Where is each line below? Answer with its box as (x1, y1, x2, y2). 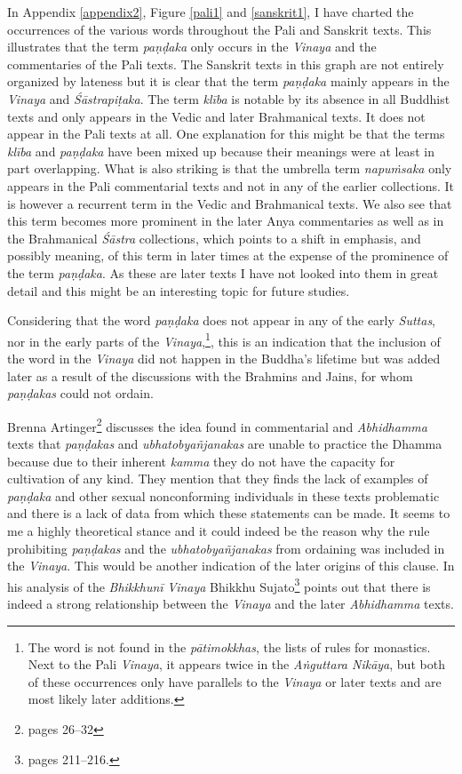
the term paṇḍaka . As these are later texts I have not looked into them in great (7, 263, 439, 282)
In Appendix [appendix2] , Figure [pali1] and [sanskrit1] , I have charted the (7, 3, 414, 20)
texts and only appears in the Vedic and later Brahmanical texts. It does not (7, 107, 426, 125)
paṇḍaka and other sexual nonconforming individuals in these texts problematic (7, 486, 440, 505)
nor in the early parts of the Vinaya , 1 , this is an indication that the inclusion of (7, 329, 441, 350)
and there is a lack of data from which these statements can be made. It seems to (7, 504, 450, 523)
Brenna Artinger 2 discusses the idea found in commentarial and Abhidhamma (7, 414, 427, 435)
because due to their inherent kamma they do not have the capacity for (7, 451, 395, 470)
